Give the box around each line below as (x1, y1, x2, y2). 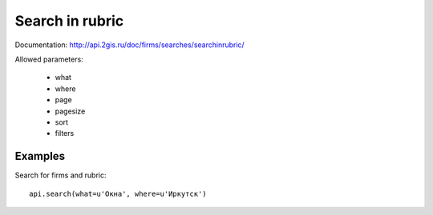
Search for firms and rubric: (14, 170, 107, 180)
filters (55, 129, 75, 138)
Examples (14, 149, 66, 163)
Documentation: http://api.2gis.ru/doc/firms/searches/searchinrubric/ (14, 40, 245, 50)
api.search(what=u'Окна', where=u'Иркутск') (29, 189, 208, 198)
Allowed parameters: (14, 54, 83, 64)
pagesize (55, 106, 86, 116)
